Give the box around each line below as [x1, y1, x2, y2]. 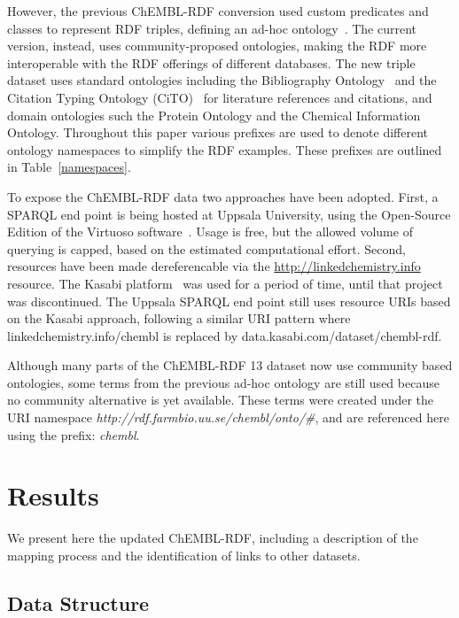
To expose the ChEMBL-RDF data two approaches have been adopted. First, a [7, 187, 439, 205]
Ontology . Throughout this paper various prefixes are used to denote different [7, 123, 429, 142]
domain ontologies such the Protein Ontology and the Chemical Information [7, 105, 421, 124]
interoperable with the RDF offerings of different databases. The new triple [7, 53, 416, 72]
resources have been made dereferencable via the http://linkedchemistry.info [7, 257, 421, 275]
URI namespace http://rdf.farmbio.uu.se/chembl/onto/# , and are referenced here [7, 408, 449, 427]
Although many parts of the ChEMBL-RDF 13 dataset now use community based [7, 356, 453, 375]
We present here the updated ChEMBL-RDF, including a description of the [7, 529, 418, 547]
